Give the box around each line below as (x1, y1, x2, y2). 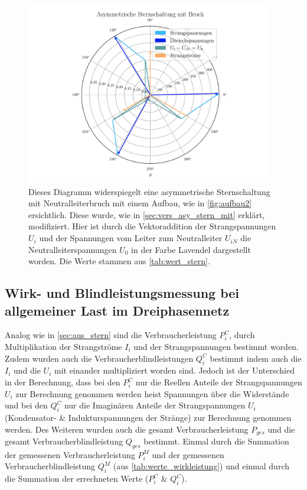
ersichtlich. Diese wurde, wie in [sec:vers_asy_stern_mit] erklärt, (28, 208, 265, 220)
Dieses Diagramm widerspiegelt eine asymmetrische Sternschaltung (28, 185, 270, 197)
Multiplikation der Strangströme (5, 340, 122, 353)
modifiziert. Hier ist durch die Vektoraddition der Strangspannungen (28, 220, 276, 232)
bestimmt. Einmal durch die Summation (143, 435, 289, 447)
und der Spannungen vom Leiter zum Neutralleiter (39, 232, 223, 244)
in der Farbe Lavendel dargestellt (131, 243, 251, 255)
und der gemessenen (152, 448, 224, 460)
